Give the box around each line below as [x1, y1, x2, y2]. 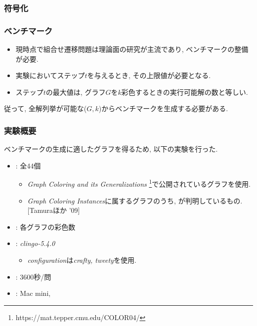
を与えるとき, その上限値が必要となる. [87, 70, 211, 81]
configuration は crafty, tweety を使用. [27, 255, 136, 265]
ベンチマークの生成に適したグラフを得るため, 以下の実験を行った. [4, 144, 218, 154]
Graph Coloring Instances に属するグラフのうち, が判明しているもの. [27, 195, 243, 205]
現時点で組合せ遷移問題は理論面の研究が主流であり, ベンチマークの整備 [15, 44, 249, 54]
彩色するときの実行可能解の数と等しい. [121, 86, 248, 97]
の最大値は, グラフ [45, 86, 106, 97]
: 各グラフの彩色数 [15, 221, 76, 232]
